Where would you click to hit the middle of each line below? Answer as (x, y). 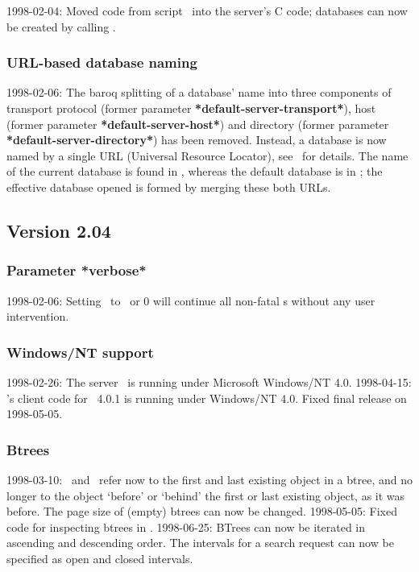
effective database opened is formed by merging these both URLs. (169, 187)
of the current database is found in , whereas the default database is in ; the (195, 171)
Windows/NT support (80, 352)
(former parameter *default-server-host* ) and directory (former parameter (198, 124)
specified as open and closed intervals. (100, 558)
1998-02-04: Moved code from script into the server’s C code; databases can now (207, 10)
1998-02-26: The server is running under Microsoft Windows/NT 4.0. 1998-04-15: (209, 381)
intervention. (38, 316)
